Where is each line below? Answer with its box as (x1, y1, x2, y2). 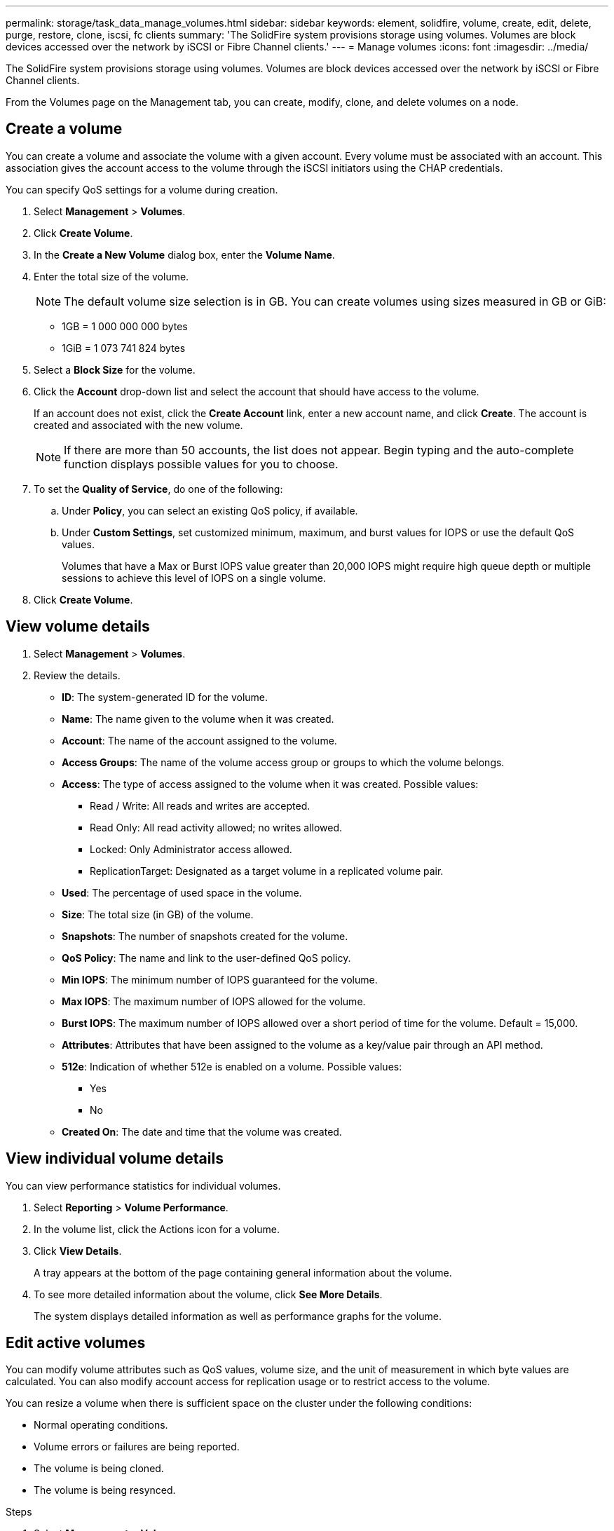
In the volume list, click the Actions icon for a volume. (34, 1223, 280, 1235)
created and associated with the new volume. (34, 419, 243, 431)
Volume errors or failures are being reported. (34, 1441, 240, 1453)
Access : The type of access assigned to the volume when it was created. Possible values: (62, 777, 479, 790)
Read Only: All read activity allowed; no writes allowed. (90, 821, 343, 833)
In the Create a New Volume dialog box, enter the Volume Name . (34, 248, 335, 261)
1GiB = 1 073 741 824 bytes (62, 341, 186, 354)
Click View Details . (34, 1244, 122, 1257)
